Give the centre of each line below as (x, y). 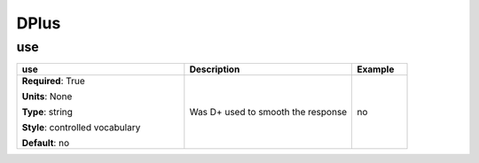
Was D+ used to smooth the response (268, 113)
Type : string (47, 113)
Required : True (54, 81)
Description (215, 69)
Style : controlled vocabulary (81, 128)
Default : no (46, 144)
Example (376, 69)
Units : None (47, 97)
